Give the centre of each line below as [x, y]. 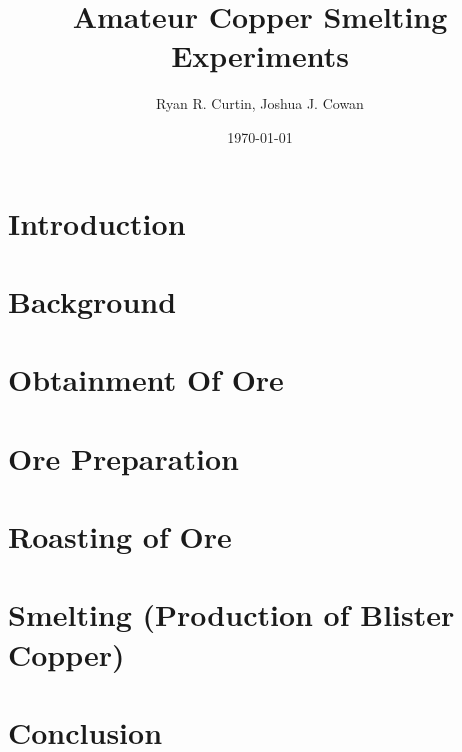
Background [92, 300]
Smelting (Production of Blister [231, 614]
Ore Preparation [123, 457]
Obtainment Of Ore [146, 379]
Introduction [97, 222]
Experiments [260, 55]
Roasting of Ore [120, 536]
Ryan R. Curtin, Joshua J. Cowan [260, 103]
